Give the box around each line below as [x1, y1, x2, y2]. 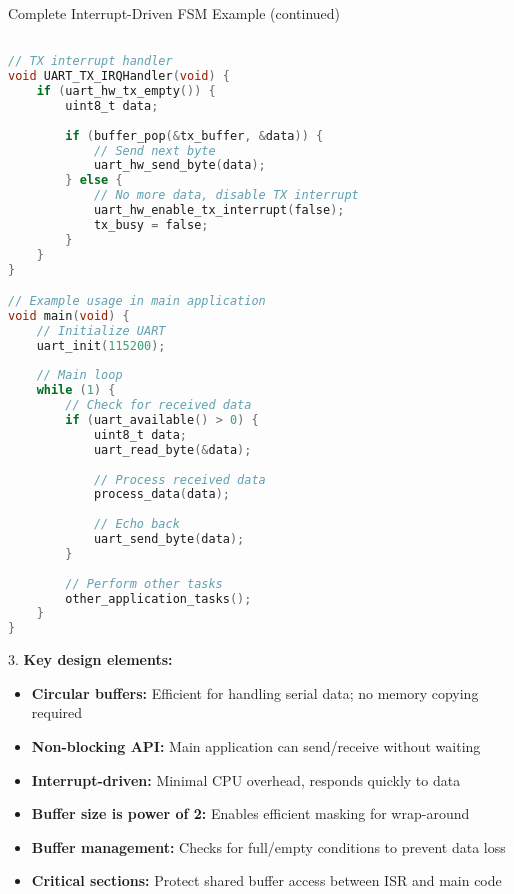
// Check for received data [65, 398, 252, 413]
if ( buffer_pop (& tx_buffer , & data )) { [65, 128, 324, 143]
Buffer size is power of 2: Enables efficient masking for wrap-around [31, 803, 470, 824]
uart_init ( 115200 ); [36, 338, 166, 353]
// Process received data [93, 472, 266, 487]
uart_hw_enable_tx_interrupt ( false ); [93, 203, 345, 217]
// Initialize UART [36, 323, 166, 338]
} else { [65, 173, 123, 188]
